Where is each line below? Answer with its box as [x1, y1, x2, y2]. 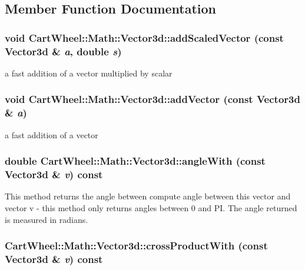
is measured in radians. [5, 213, 88, 225]
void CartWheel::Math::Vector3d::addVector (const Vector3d [5, 92, 300, 106]
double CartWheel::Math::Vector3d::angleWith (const [5, 154, 266, 168]
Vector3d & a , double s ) [5, 44, 122, 58]
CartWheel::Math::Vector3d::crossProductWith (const [5, 238, 268, 253]
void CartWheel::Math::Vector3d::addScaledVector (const [5, 30, 284, 45]
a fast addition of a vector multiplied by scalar [5, 66, 173, 79]
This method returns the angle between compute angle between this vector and [5, 190, 291, 202]
